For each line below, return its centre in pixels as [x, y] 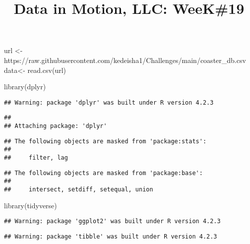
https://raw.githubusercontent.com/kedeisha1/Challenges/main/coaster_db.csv [125, 60]
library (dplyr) [25, 87]
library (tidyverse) [31, 205]
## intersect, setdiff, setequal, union [79, 189]
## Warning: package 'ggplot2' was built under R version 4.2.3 [112, 221]
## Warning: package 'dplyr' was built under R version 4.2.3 [109, 102]
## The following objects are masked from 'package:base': [103, 173]
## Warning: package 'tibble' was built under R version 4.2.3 [111, 236]
